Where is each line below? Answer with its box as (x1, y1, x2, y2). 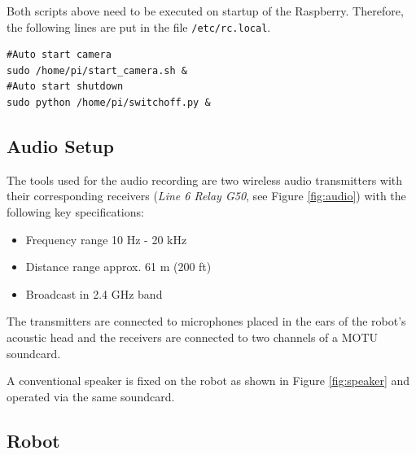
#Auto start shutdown (7, 81, 124, 93)
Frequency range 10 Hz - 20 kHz (25, 230, 187, 247)
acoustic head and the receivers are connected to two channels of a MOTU (7, 328, 379, 345)
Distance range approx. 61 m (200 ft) (25, 258, 212, 275)
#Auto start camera (7, 49, 112, 61)
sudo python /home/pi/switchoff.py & (7, 97, 211, 109)
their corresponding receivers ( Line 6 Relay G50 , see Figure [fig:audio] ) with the (7, 187, 406, 204)
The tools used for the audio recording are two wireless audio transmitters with (7, 171, 403, 188)
